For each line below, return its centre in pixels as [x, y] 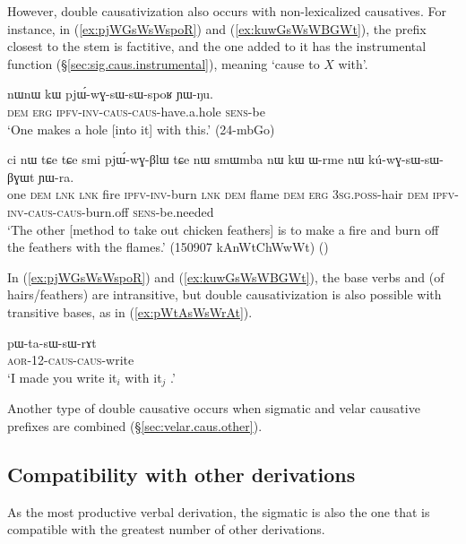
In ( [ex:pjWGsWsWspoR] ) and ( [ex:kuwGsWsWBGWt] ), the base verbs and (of [226, 276]
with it [143, 377]
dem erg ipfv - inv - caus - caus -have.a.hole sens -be [136, 111]
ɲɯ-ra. [56, 176]
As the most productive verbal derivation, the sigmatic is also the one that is [219, 511]
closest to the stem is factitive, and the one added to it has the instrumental [217, 46]
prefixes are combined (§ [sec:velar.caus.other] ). [135, 425]
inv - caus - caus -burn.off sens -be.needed [111, 211]
